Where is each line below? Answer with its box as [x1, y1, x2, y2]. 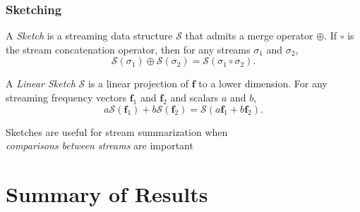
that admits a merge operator [185, 28, 313, 43]
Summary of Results [6, 179, 208, 208]
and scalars [170, 90, 219, 104]
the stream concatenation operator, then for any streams [6, 42, 251, 56]
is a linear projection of [88, 76, 189, 91]
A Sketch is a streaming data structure [6, 28, 173, 43]
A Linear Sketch [6, 76, 76, 91]
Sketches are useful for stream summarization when [6, 124, 228, 139]
